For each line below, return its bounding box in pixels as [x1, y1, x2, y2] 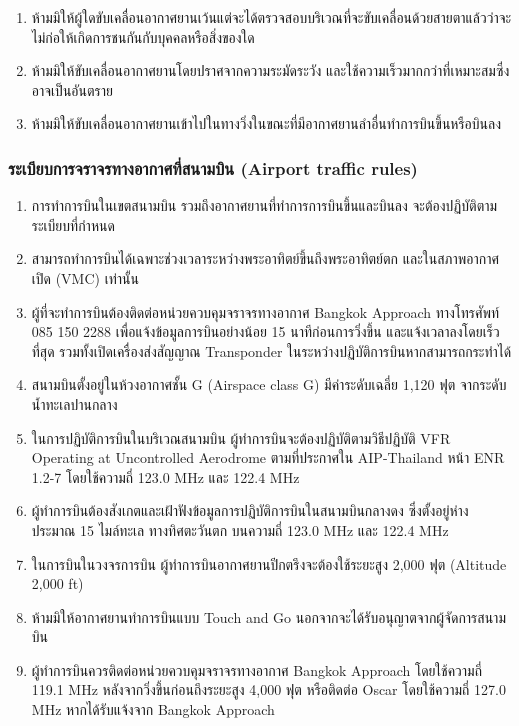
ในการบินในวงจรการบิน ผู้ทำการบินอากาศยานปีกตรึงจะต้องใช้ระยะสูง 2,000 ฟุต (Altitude [31, 553, 507, 574]
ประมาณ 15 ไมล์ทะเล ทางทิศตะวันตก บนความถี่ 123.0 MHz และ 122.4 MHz [31, 519, 449, 540]
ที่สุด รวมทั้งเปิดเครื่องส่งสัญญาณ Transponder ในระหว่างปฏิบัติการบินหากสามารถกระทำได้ [31, 340, 512, 361]
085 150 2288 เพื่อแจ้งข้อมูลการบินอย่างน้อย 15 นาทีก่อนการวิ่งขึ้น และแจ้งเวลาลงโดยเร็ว [31, 321, 500, 342]
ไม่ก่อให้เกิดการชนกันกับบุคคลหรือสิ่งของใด [31, 26, 255, 47]
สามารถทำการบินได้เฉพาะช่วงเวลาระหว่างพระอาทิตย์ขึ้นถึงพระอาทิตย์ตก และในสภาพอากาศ [31, 248, 500, 269]
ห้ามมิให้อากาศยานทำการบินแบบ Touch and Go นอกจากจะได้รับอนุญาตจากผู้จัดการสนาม [31, 606, 506, 627]
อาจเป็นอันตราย [31, 79, 113, 100]
